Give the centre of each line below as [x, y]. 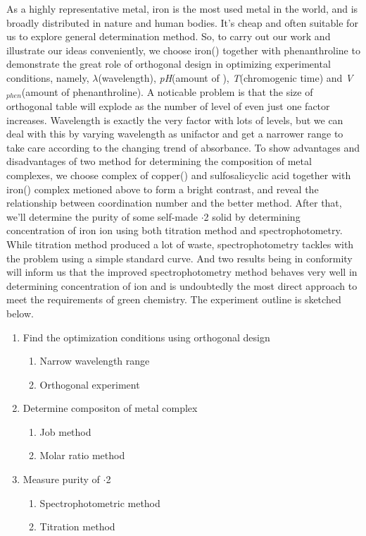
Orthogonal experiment [90, 384]
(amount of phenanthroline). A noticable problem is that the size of [167, 91]
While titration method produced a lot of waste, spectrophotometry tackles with [180, 244]
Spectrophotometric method [100, 502]
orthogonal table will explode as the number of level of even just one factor [168, 106]
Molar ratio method [82, 455]
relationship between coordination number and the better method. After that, [174, 203]
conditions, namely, [48, 77]
